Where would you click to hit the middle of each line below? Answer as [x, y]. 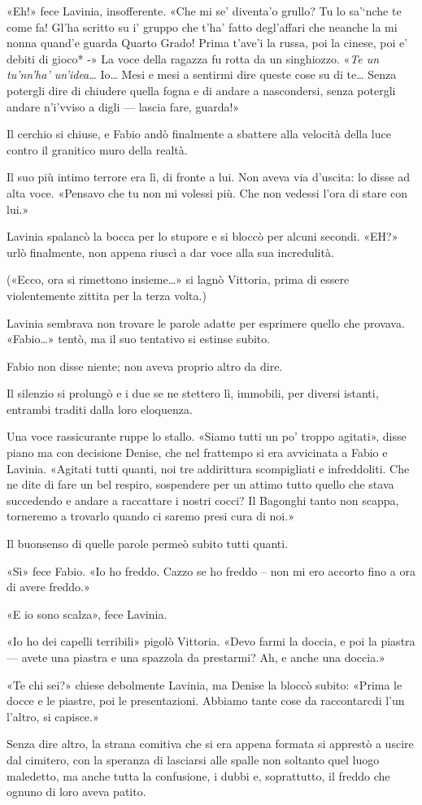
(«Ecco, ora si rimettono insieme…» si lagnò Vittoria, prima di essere [178, 279]
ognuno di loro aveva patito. [76, 792]
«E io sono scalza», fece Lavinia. [87, 614]
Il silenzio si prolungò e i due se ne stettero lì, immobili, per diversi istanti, [193, 393]
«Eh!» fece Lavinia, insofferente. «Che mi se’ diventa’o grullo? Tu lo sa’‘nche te [204, 11]
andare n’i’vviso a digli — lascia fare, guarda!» [123, 106]
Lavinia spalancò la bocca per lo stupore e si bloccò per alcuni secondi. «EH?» [202, 236]
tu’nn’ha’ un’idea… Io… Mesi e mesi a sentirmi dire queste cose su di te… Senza [202, 74]
